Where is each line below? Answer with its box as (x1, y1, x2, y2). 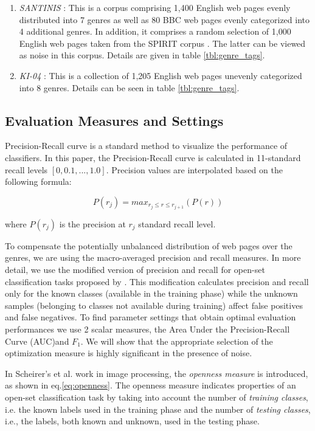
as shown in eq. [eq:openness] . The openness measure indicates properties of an (5, 379, 296, 391)
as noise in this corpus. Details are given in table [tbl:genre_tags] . (19, 49, 265, 61)
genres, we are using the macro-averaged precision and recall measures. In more (5, 251, 301, 264)
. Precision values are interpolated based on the (106, 163, 283, 176)
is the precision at (59, 217, 126, 230)
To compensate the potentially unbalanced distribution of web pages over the (5, 239, 292, 252)
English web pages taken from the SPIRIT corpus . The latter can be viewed (19, 36, 306, 49)
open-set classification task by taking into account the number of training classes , (5, 390, 308, 403)
